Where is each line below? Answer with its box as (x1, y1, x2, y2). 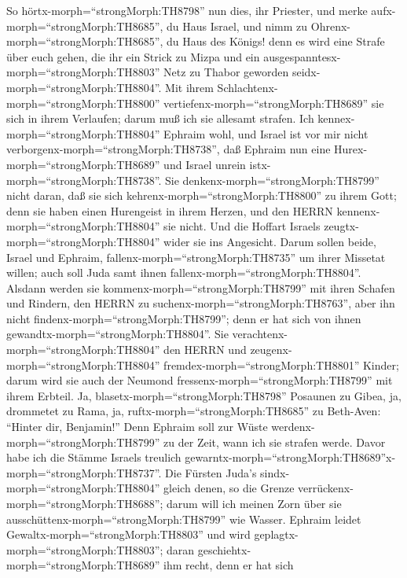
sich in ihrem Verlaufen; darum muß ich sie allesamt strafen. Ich (6, 110, 314, 127)
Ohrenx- (310, 17, 350, 34)
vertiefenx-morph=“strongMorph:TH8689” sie (163, 94, 384, 111)
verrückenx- (298, 480, 354, 496)
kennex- (317, 110, 355, 127)
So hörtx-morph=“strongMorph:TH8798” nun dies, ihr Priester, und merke (6, 2, 368, 18)
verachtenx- (232, 326, 288, 342)
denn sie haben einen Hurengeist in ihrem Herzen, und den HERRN (6, 202, 333, 219)
